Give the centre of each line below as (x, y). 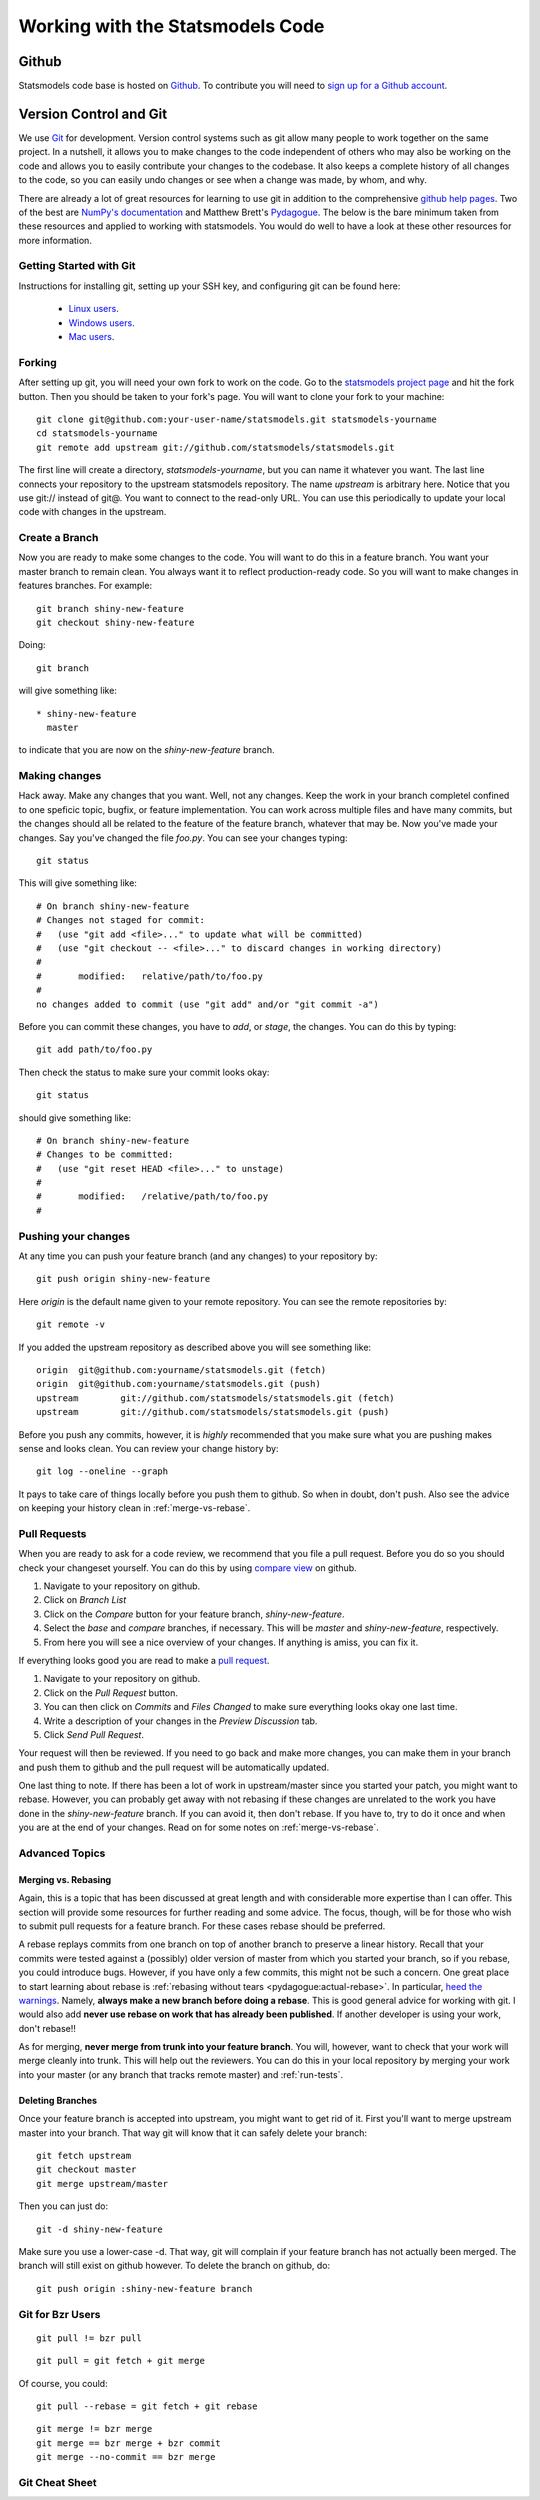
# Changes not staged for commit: (120, 920)
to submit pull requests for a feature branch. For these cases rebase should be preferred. (202, 1926)
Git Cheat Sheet (57, 2482)
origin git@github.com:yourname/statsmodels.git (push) (179, 1384)
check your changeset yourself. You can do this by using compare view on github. (187, 1567)
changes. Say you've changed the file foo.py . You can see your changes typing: (183, 837)
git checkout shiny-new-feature (115, 622)
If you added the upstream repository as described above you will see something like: (195, 1347)
